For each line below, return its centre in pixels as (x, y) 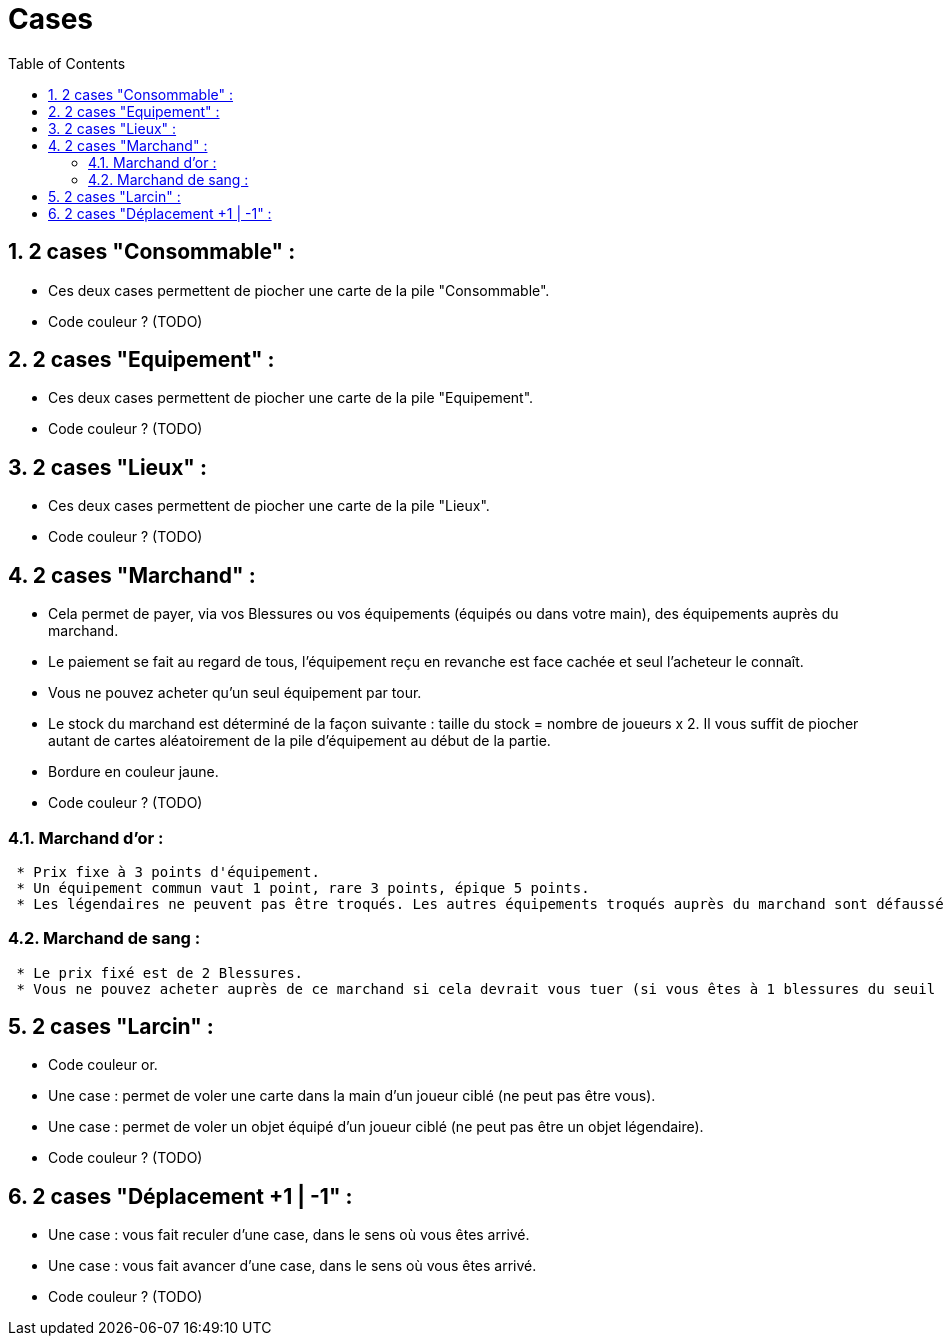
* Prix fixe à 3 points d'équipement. (168, 871)
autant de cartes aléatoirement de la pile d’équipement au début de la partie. (299, 741)
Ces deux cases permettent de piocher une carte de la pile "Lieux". (269, 506)
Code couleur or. (103, 1065)
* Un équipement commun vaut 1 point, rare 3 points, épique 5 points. (303, 887)
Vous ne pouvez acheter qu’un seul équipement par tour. (235, 693)
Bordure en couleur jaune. (133, 772)
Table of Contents (67, 63)
